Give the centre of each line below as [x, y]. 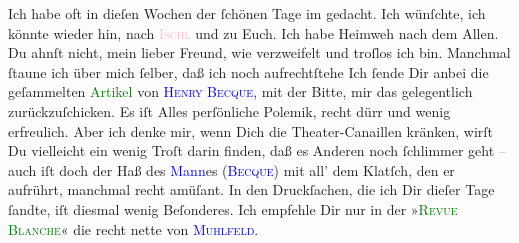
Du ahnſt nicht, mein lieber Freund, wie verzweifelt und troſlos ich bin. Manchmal [259, 52]
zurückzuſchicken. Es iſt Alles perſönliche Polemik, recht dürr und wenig [229, 110]
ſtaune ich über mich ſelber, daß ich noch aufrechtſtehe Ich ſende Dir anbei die [248, 71]
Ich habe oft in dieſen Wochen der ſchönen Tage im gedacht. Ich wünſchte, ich [247, 13]
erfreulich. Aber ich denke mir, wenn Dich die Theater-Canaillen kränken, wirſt [251, 130]
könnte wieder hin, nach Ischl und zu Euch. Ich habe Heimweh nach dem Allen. [253, 32]
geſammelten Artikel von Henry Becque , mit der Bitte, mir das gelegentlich [240, 91]
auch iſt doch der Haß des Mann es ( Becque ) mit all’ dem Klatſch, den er [231, 169]
